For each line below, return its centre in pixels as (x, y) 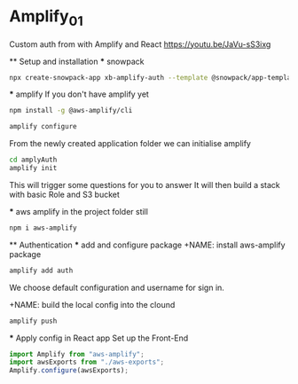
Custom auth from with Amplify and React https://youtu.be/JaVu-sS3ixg (140, 44)
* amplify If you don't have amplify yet (79, 94)
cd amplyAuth (33, 160)
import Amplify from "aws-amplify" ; (77, 354)
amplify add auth (41, 270)
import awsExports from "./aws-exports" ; (87, 362)
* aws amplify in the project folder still (79, 211)
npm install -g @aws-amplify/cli (71, 111)
